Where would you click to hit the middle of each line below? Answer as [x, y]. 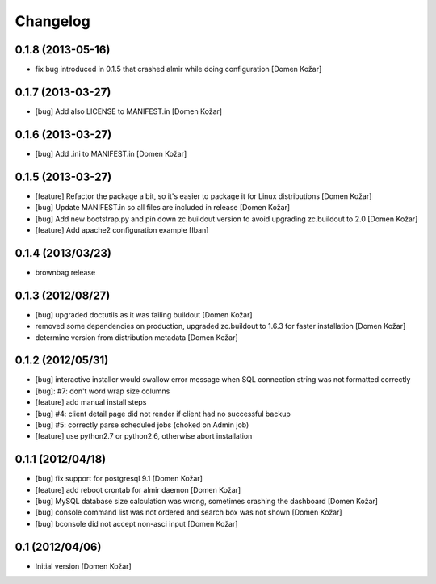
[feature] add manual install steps [91, 402]
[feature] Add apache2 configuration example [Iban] [122, 229]
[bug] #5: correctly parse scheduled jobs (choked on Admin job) [142, 425]
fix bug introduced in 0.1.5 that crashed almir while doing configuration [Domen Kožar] [178, 69]
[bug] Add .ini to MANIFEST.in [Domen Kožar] [111, 153]
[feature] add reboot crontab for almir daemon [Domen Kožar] [138, 489]
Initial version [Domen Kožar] [84, 566]
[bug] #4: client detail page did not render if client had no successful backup [163, 414]
